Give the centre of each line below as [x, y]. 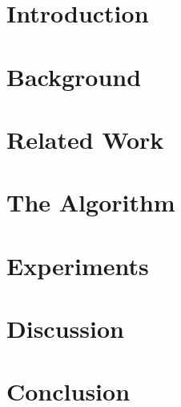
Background [74, 76]
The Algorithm [91, 202]
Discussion [65, 329]
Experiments [78, 265]
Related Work [85, 139]
